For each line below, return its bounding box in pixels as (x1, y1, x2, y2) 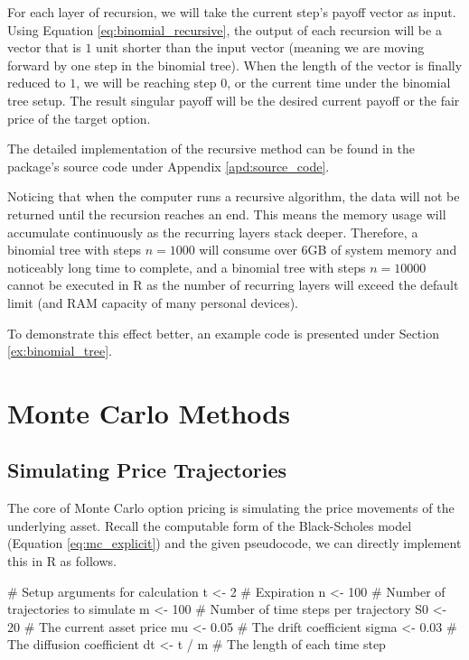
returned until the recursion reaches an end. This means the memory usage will (7, 204, 446, 223)
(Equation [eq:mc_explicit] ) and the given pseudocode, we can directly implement (7, 534, 462, 553)
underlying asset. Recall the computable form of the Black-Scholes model (7, 516, 412, 535)
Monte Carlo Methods (7, 394, 290, 431)
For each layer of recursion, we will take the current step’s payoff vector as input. (7, 3, 456, 21)
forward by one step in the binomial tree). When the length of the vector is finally (7, 55, 463, 74)
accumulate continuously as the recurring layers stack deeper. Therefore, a (7, 222, 418, 241)
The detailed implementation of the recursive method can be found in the (7, 139, 415, 158)
